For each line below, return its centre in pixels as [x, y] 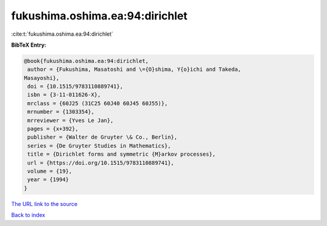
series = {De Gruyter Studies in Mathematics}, [99, 146]
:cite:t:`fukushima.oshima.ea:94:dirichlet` [62, 34]
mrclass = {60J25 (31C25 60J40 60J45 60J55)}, [97, 103]
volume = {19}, [50, 171]
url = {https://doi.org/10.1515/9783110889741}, [101, 163]
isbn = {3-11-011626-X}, [64, 95]
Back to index [28, 215]
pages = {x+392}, [53, 129]
